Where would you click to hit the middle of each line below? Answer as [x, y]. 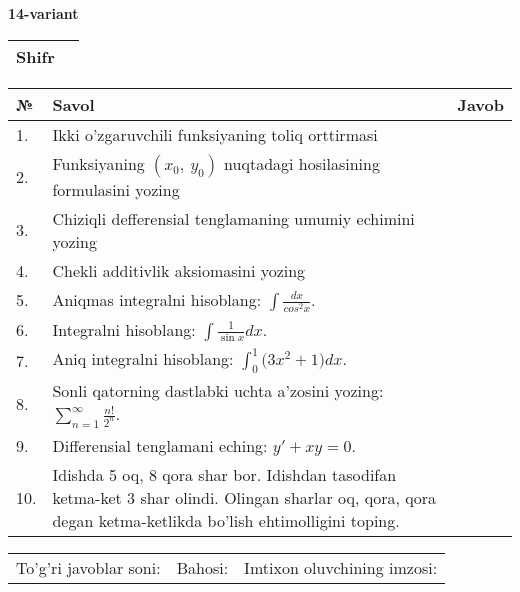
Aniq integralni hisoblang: [143, 359]
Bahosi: [202, 567]
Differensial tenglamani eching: [160, 445]
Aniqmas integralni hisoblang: [157, 299]
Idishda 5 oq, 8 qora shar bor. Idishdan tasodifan [224, 474]
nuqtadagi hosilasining [302, 163]
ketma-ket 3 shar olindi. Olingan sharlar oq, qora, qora [244, 497]
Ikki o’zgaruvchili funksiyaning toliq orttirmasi [215, 134]
